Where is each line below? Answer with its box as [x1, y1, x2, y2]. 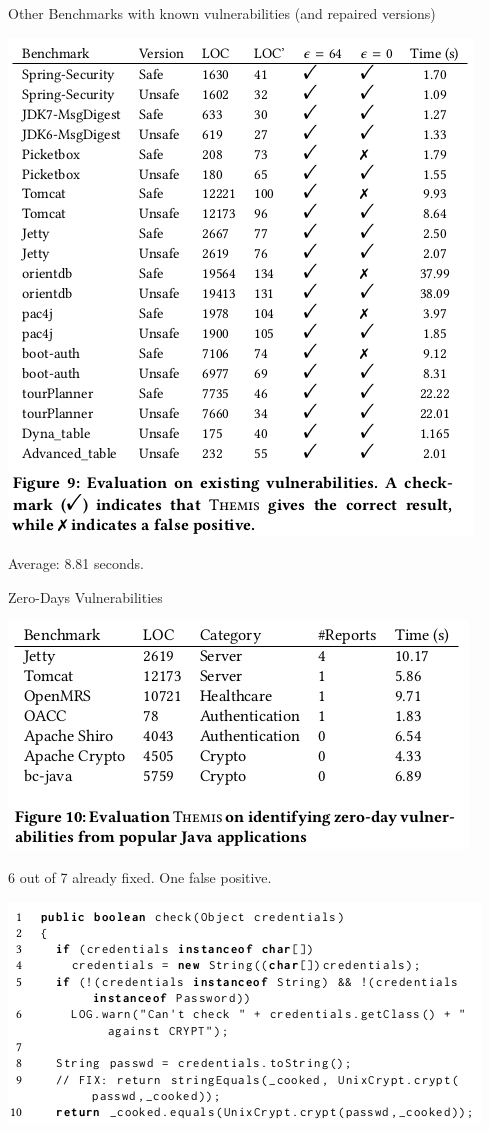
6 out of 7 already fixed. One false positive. [8, 866, 272, 887]
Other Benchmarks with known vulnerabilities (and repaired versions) [8, 3, 436, 23]
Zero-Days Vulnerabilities [8, 586, 163, 607]
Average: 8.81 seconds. [8, 553, 144, 574]
